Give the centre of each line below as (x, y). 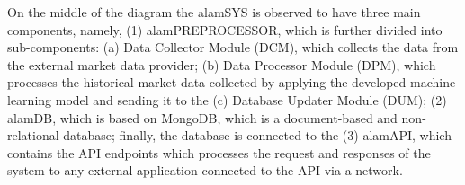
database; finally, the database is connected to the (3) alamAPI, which (257, 135)
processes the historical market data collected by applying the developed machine (232, 82)
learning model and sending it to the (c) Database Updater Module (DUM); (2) (227, 99)
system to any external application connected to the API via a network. (205, 170)
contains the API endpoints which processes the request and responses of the (219, 152)
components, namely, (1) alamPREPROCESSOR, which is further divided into (225, 29)
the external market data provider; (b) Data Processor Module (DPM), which (222, 64)
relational (33, 135)
